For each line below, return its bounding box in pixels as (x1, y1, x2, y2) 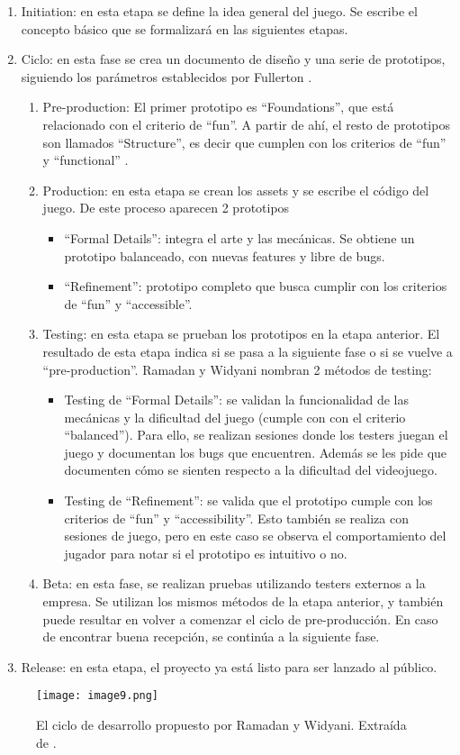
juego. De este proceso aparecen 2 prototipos (42, 198, 290, 217)
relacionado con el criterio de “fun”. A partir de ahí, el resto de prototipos (42, 114, 450, 133)
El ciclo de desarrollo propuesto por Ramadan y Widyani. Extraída (36, 715, 407, 734)
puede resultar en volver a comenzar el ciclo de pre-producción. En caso (42, 609, 438, 628)
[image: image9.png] (36, 689, 159, 703)
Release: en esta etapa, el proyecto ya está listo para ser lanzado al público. (21, 657, 437, 676)
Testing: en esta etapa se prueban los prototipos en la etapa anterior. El (42, 324, 440, 343)
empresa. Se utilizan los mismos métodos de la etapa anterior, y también (42, 592, 444, 611)
